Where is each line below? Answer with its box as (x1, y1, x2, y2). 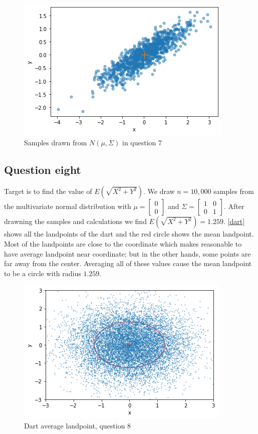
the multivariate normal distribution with (4, 201, 131, 211)
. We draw (143, 186, 175, 196)
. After (223, 201, 244, 211)
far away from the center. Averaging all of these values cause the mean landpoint (4, 258, 252, 269)
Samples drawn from (24, 137, 87, 147)
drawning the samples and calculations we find (4, 216, 147, 227)
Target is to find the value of (4, 186, 92, 196)
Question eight (4, 161, 81, 177)
